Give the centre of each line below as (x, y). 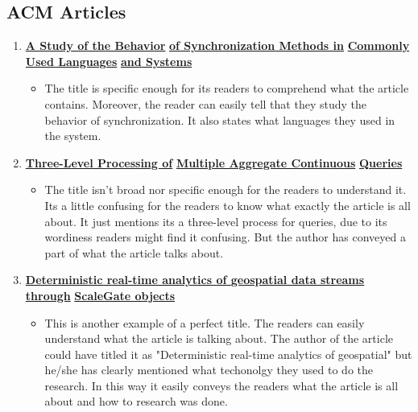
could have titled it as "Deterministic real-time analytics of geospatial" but (228, 354)
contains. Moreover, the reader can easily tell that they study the (205, 103)
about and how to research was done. (136, 401)
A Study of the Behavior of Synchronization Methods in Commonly (217, 45)
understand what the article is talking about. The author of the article (219, 338)
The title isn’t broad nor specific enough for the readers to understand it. (226, 190)
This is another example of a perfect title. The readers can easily (205, 322)
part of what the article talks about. (134, 252)
